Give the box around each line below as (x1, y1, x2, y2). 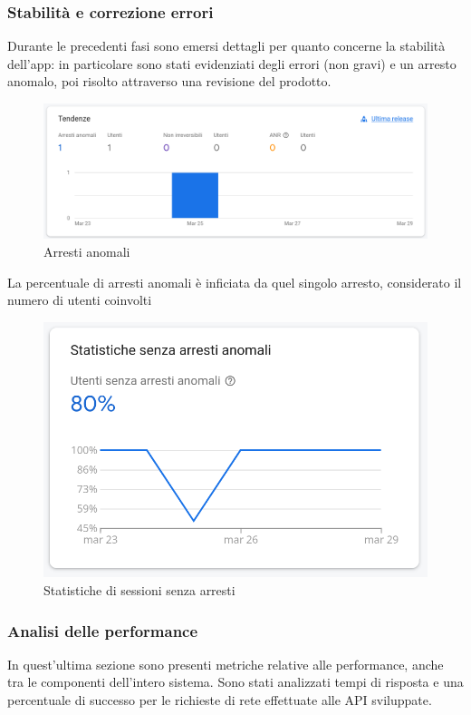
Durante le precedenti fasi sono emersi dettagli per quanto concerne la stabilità (7, 36, 446, 55)
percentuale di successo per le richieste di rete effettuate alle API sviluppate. (7, 691, 432, 710)
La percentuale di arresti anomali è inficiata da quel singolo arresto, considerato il (7, 272, 462, 291)
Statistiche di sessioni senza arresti (43, 581, 235, 600)
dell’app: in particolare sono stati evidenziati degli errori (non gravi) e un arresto (7, 54, 457, 73)
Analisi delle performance (7, 619, 198, 642)
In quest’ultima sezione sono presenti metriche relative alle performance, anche (7, 654, 444, 673)
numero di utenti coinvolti (7, 290, 152, 309)
